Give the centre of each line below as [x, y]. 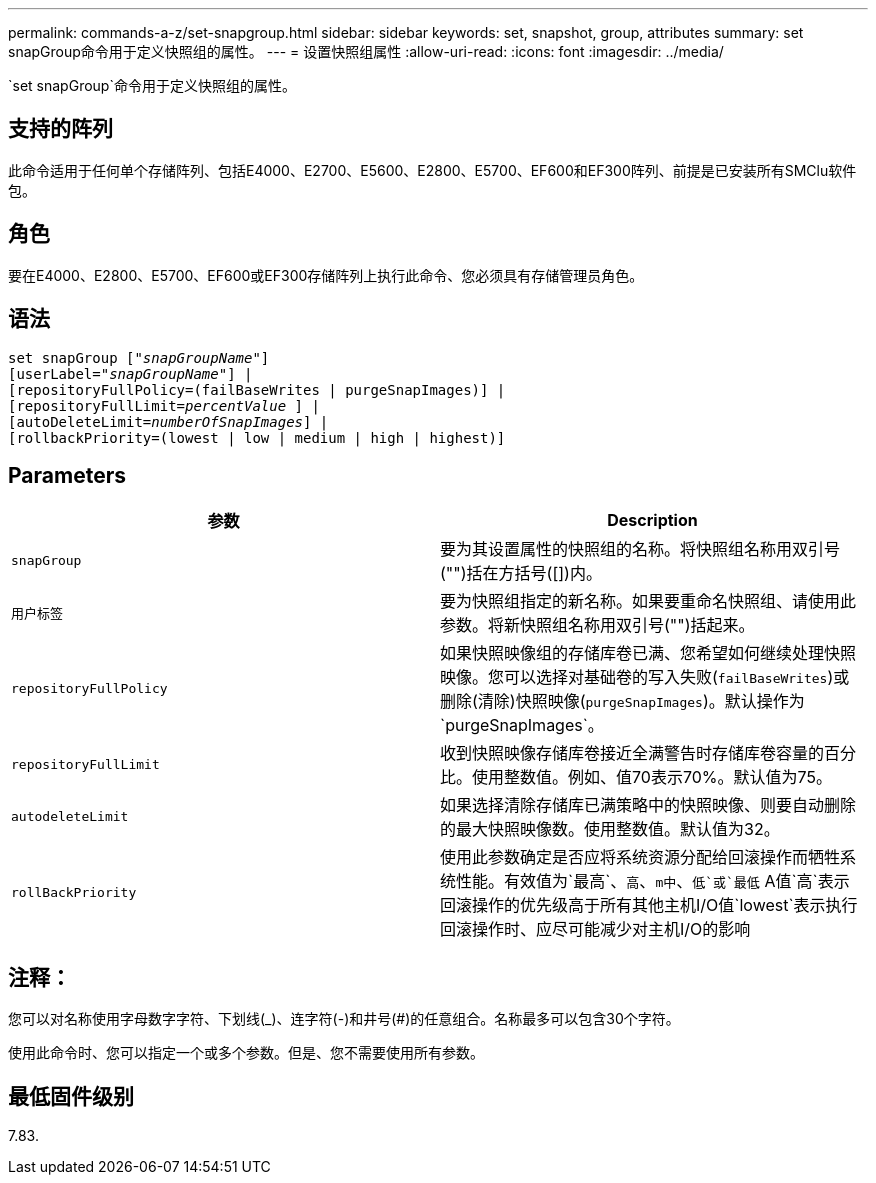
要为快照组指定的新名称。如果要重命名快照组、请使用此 [648, 601]
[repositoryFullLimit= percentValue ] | [164, 405]
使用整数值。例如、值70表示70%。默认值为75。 [652, 777]
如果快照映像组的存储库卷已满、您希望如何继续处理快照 [648, 653]
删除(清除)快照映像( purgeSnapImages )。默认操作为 [622, 701]
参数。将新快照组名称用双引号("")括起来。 [597, 625]
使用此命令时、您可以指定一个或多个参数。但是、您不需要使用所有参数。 [246, 1053]
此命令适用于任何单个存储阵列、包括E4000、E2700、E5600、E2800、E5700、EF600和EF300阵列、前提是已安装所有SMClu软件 [432, 170]
